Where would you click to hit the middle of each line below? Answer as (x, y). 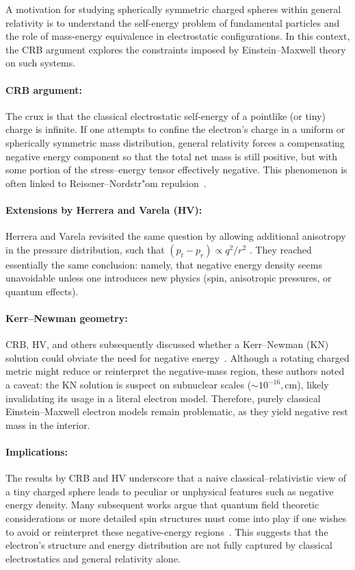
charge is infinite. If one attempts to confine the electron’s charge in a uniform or (175, 129)
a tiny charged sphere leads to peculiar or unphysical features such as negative (170, 491)
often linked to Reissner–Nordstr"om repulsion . (106, 183)
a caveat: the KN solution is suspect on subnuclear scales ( (129, 385)
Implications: (37, 452)
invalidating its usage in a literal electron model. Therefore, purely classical (163, 398)
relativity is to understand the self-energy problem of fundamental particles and (173, 22)
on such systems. (41, 63)
